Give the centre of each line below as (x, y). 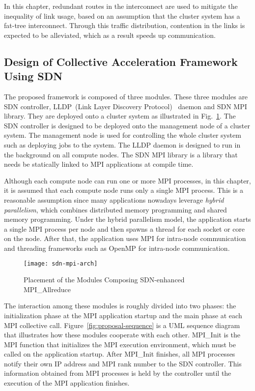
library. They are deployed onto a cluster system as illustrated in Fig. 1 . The (120, 116)
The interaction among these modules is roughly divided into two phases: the (120, 306)
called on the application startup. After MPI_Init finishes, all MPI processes (120, 354)
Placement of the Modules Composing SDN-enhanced (104, 280)
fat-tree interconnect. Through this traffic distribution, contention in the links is (125, 25)
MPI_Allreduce (47, 289)
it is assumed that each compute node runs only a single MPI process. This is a (124, 190)
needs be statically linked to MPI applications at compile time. (99, 164)
